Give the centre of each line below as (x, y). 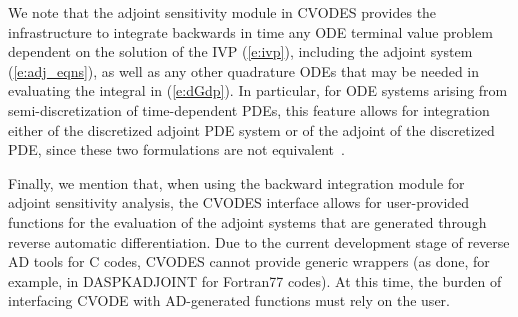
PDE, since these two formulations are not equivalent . (176, 149)
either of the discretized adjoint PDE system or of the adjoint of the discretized (251, 129)
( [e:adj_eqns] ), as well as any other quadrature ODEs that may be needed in (244, 70)
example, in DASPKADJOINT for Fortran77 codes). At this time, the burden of (255, 280)
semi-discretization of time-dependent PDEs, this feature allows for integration (249, 109)
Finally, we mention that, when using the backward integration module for (236, 182)
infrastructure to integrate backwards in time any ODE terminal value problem (251, 31)
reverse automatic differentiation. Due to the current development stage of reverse (259, 241)
